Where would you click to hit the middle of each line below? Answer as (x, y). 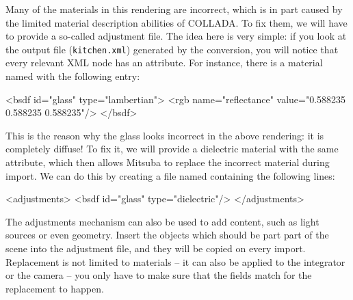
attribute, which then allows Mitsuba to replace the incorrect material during (168, 162)
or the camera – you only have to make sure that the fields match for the (159, 275)
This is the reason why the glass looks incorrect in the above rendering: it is (165, 135)
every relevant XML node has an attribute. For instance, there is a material (164, 63)
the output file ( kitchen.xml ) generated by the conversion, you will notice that (172, 49)
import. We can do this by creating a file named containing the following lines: (170, 175)
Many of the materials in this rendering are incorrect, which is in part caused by (174, 9)
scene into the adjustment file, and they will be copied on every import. (156, 248)
